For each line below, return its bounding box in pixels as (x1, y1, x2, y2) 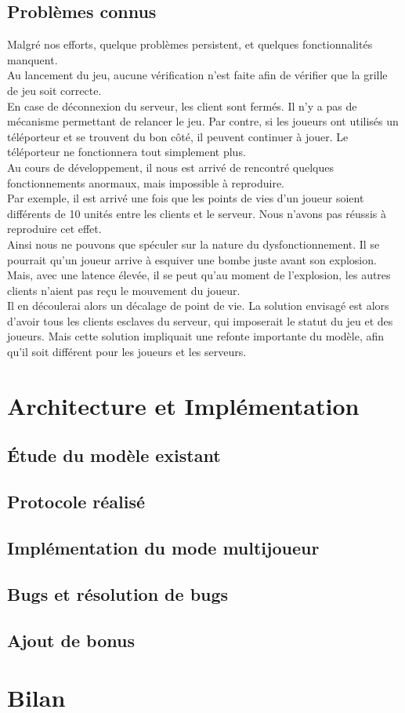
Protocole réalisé (7, 489, 146, 514)
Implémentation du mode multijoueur (7, 536, 320, 559)
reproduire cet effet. (7, 220, 102, 237)
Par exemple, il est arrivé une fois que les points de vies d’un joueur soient (7, 190, 364, 206)
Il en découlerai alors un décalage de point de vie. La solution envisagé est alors (7, 297, 389, 314)
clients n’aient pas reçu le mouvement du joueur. (7, 282, 240, 298)
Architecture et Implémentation (7, 389, 360, 421)
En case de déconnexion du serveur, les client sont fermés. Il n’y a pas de (7, 97, 357, 114)
